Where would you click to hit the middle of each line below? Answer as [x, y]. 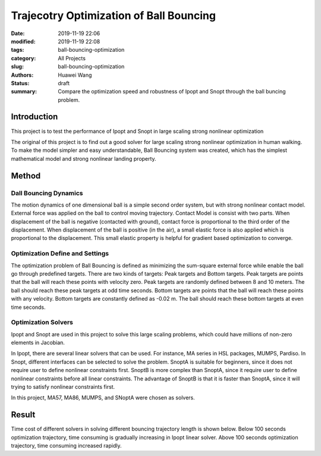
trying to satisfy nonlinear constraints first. [63, 387]
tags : [18, 50]
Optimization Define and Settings [60, 254]
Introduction [34, 117]
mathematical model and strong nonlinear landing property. [84, 158]
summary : [24, 92]
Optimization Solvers [42, 323]
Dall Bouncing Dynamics [47, 193]
